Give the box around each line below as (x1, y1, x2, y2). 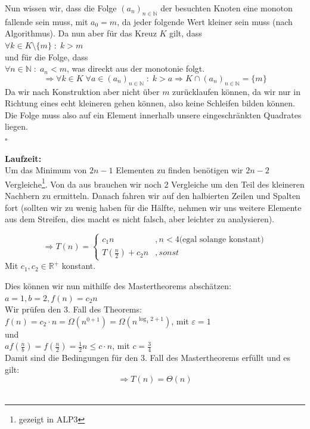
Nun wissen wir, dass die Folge (5, 2, 117, 14)
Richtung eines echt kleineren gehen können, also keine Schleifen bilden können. (5, 97, 295, 109)
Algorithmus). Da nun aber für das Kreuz (5, 27, 157, 39)
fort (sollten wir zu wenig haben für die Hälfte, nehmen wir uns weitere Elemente (5, 201, 302, 213)
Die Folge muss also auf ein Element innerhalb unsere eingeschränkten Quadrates (5, 108, 302, 121)
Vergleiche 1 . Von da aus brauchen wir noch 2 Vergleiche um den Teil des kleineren (5, 176, 305, 190)
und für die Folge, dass (5, 50, 88, 63)
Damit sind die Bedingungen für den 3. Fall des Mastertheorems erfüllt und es (5, 351, 291, 364)
